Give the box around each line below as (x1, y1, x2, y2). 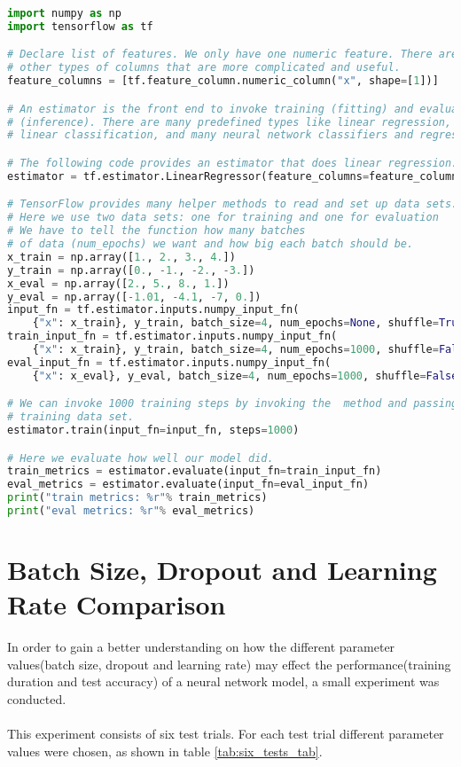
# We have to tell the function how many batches (7, 224, 306, 238)
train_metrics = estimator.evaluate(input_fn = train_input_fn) (7, 465, 382, 478)
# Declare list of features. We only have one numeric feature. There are (7, 48, 458, 61)
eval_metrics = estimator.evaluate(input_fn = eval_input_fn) (7, 478, 370, 491)
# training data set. (7, 411, 135, 424)
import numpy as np (7, 7, 121, 20)
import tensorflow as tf (7, 20, 153, 33)
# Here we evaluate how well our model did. (7, 451, 274, 465)
